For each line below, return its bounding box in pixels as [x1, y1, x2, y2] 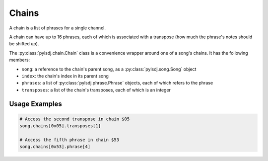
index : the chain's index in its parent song [21, 73, 109, 79]
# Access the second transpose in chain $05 [19, 116, 130, 122]
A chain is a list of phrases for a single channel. [9, 25, 106, 31]
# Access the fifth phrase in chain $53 [19, 137, 119, 143]
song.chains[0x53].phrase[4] [19, 144, 91, 150]
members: [9, 57, 30, 63]
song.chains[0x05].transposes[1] [19, 123, 101, 129]
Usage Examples [9, 100, 62, 108]
